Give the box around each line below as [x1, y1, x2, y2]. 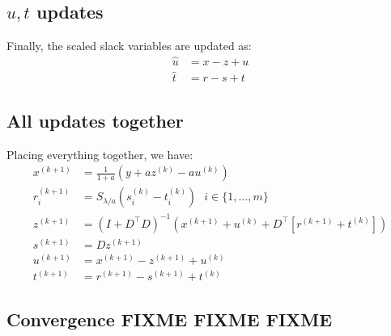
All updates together [6, 107, 184, 132]
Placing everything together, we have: [6, 145, 193, 162]
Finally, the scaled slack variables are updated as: [6, 37, 252, 54]
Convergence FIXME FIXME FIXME [6, 306, 333, 331]
